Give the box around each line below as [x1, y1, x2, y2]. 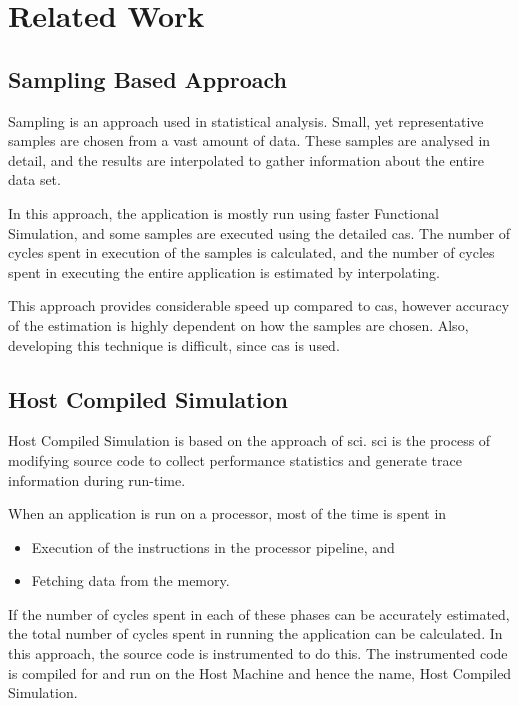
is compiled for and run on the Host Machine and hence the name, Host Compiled [8, 662, 512, 683]
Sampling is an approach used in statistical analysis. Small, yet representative [8, 110, 484, 131]
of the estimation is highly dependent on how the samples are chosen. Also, [8, 314, 469, 335]
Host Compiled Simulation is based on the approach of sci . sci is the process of [8, 430, 491, 451]
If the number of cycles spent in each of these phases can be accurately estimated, [8, 603, 510, 624]
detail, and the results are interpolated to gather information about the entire [8, 149, 485, 170]
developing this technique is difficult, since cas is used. [8, 334, 340, 355]
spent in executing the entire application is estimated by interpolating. [8, 261, 440, 282]
